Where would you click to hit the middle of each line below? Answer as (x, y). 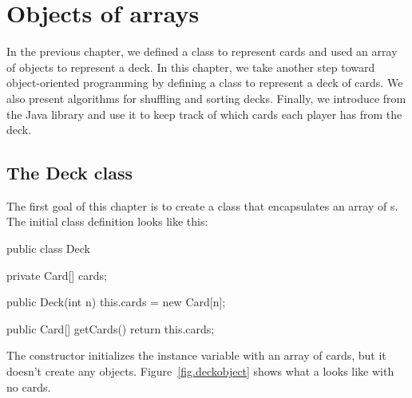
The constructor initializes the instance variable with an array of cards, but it (196, 355)
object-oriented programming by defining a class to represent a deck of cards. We (205, 83)
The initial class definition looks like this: (107, 221)
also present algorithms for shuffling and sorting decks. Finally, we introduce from (206, 98)
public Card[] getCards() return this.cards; (111, 328)
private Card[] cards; (57, 275)
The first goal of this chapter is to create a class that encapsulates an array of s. (202, 205)
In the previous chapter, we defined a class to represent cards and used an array (202, 51)
